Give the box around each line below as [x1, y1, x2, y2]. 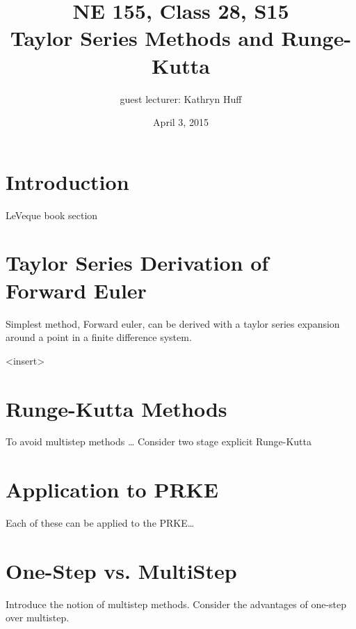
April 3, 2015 [153, 115, 209, 129]
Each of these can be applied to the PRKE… [6, 516, 195, 530]
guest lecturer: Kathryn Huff [120, 91, 242, 106]
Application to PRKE [6, 475, 219, 504]
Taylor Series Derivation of [6, 248, 269, 277]
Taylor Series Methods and [10, 24, 274, 52]
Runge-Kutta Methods [6, 394, 227, 422]
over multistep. [6, 610, 70, 625]
